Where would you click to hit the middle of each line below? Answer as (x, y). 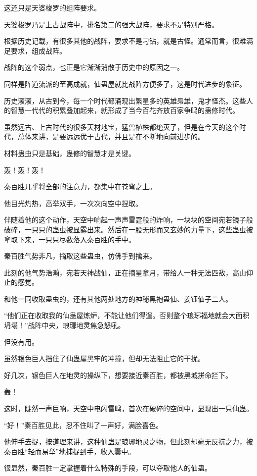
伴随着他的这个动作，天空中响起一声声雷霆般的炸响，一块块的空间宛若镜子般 (128, 220)
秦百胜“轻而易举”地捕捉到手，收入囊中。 (70, 451)
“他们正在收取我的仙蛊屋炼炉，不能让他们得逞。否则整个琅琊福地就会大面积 (127, 315)
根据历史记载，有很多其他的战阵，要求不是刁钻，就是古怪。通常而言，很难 (125, 41)
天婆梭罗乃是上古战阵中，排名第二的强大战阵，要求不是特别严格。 (111, 24)
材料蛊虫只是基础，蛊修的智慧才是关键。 (70, 153)
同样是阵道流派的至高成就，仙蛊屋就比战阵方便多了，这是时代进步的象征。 (125, 83)
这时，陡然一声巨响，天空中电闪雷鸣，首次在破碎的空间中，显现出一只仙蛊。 (128, 408)
